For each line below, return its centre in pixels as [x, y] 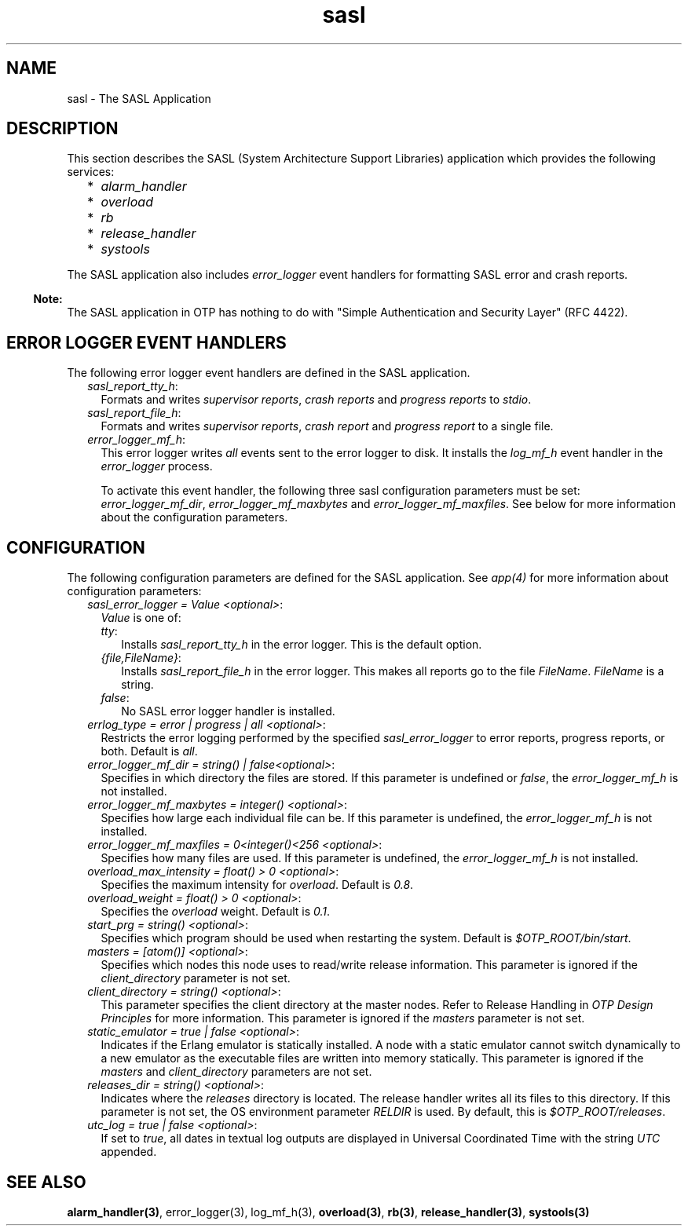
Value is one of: [141, 618]
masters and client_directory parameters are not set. [236, 1072]
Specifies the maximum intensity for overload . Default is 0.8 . [257, 885]
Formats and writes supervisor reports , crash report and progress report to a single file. [327, 426]
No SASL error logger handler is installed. [228, 711]
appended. [129, 1152]
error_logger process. [157, 466]
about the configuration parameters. [194, 517]
